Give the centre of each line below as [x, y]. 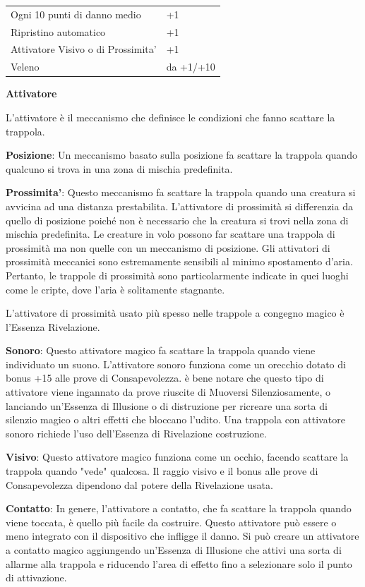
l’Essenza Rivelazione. [53, 326]
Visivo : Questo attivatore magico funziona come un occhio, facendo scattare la [177, 457]
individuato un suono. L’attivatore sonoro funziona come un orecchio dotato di [176, 364]
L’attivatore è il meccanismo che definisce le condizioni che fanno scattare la [170, 117]
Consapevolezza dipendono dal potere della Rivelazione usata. [139, 484]
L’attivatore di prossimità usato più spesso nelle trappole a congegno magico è [175, 313]
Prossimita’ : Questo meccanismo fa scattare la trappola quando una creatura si [181, 192]
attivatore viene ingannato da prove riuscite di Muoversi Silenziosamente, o [168, 392]
